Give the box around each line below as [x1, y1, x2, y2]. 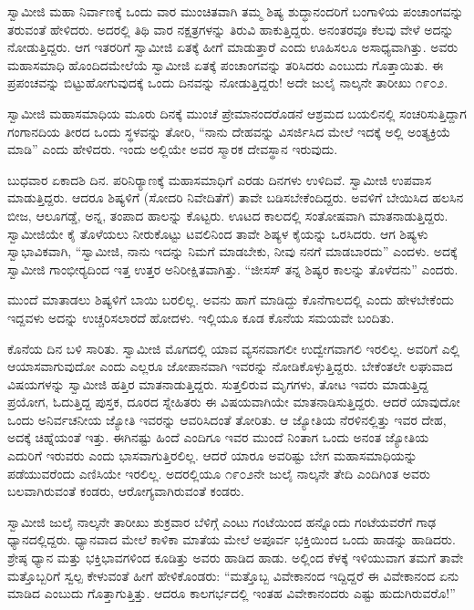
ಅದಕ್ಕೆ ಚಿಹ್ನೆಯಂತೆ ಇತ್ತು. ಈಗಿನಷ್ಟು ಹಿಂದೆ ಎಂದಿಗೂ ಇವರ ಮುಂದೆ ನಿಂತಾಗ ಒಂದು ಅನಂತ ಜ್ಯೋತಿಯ [7, 428, 429, 447]
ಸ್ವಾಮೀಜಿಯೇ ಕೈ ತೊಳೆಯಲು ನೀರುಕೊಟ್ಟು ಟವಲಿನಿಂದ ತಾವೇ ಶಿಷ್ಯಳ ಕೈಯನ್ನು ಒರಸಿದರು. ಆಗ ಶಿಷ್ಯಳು [7, 223, 428, 243]
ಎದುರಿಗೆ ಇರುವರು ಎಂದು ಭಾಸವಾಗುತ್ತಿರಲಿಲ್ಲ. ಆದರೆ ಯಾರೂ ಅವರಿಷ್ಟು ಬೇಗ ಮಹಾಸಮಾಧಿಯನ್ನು [7, 446, 417, 465]
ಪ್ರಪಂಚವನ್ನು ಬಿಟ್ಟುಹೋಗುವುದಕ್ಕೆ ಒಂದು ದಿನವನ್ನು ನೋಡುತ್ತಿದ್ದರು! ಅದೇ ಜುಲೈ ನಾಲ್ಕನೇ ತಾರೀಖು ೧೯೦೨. [7, 73, 448, 92]
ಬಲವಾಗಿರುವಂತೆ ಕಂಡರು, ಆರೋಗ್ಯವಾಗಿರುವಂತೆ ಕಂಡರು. [7, 481, 244, 501]
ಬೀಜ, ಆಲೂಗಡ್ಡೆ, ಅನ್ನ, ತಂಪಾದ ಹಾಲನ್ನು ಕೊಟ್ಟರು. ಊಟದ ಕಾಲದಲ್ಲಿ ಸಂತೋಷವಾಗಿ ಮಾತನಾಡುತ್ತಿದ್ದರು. [7, 205, 448, 224]
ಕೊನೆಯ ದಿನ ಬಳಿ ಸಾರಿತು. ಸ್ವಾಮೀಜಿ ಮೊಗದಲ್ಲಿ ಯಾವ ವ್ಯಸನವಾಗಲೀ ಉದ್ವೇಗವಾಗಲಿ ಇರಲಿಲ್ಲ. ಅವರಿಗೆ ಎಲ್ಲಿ [7, 338, 460, 357]
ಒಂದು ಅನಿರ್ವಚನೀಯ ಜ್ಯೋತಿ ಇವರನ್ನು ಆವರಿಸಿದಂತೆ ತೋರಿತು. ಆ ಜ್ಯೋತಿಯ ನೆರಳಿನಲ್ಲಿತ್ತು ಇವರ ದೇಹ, [7, 409, 447, 429]
